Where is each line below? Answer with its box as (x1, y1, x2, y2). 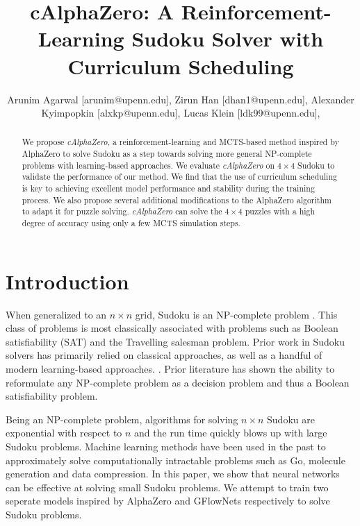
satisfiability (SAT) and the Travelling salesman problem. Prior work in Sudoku (6, 334, 345, 348)
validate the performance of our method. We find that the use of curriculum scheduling (22, 171, 337, 183)
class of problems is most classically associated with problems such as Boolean (6, 321, 338, 335)
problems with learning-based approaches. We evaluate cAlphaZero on (22, 159, 275, 171)
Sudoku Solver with (131, 24, 324, 53)
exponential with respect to (6, 425, 122, 440)
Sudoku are (267, 412, 315, 426)
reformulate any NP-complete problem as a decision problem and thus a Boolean (6, 375, 350, 389)
